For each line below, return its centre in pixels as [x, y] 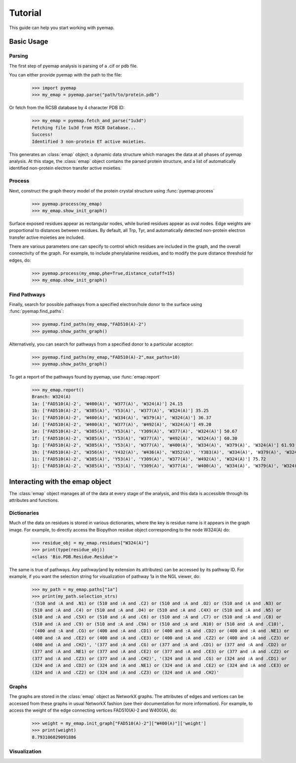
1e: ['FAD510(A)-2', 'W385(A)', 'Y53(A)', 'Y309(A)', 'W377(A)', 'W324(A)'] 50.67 [135, 431]
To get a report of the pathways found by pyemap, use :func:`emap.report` [85, 377]
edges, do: [20, 260]
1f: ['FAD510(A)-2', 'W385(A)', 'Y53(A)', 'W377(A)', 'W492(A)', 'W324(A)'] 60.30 [135, 438]
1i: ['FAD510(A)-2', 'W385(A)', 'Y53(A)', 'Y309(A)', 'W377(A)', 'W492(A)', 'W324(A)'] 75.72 [149, 459]
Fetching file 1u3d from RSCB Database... [84, 128]
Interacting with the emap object [60, 481]
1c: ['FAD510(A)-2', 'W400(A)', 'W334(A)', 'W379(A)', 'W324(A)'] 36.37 [122, 418]
